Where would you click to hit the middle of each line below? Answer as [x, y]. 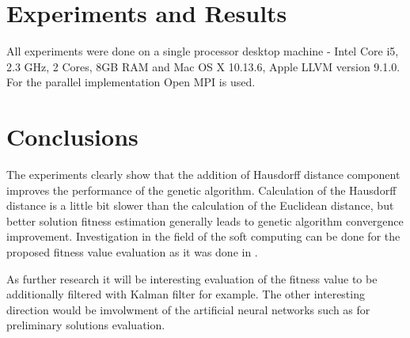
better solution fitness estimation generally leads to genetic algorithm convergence [205, 220]
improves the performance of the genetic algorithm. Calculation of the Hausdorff [201, 190]
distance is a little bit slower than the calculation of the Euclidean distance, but [200, 205]
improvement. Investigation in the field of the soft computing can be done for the [203, 236]
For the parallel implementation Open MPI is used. [131, 82]
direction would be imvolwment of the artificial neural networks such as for [188, 309]
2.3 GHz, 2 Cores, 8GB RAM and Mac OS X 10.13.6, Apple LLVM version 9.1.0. [203, 66]
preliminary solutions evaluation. [86, 325]
